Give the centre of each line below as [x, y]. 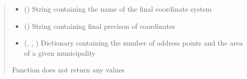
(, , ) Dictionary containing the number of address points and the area [133, 43]
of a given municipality [60, 52]
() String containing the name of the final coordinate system [118, 9]
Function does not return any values [68, 70]
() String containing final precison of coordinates [100, 26]
